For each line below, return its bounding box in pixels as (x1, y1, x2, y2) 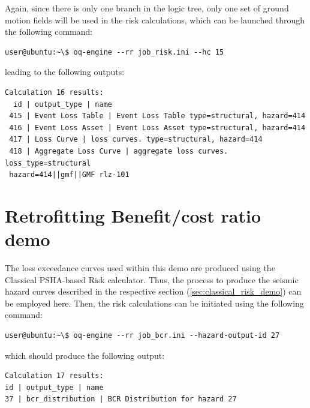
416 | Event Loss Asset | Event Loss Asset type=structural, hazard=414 (9, 123, 306, 132)
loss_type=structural (5, 158, 91, 167)
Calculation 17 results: (5, 371, 104, 380)
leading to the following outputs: (5, 65, 125, 78)
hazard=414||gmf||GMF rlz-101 (9, 170, 130, 179)
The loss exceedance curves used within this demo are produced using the (5, 262, 275, 274)
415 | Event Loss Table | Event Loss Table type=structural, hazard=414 (9, 112, 306, 121)
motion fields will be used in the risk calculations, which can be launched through (5, 13, 305, 26)
